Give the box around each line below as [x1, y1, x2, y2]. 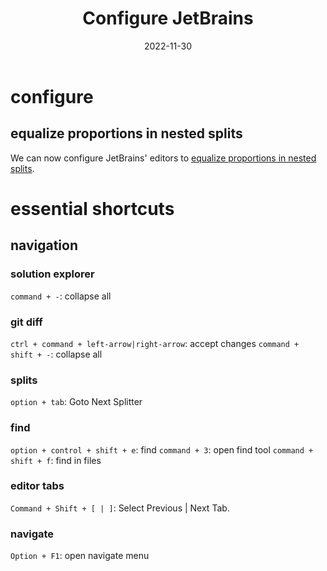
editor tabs [10, 479, 65, 493]
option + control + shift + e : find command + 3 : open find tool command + [10, 443, 314, 456]
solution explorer [10, 267, 95, 281]
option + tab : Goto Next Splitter [10, 396, 143, 408]
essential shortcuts [10, 197, 175, 220]
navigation [10, 237, 78, 254]
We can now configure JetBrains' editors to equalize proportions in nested [10, 152, 317, 164]
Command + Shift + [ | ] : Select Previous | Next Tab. [10, 502, 230, 514]
